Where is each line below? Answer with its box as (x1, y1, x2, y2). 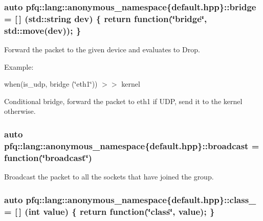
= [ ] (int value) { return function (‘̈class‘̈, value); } (4, 205, 215, 217)
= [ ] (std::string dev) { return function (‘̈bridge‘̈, (4, 12, 207, 25)
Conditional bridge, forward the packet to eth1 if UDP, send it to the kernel (4, 95, 243, 106)
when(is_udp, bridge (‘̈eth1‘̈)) (4, 78, 98, 89)
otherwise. (4, 106, 36, 116)
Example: (4, 61, 34, 72)
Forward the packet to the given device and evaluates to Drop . (4, 44, 200, 55)
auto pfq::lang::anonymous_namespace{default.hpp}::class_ (4, 193, 256, 206)
